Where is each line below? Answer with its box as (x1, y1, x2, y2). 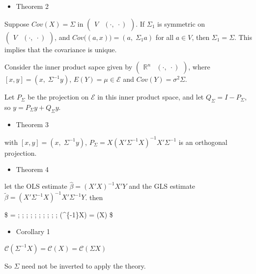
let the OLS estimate (4, 181, 67, 191)
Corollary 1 (16, 226, 50, 236)
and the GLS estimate (129, 181, 196, 191)
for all (155, 32, 174, 42)
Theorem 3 (16, 119, 49, 129)
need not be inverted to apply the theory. (22, 260, 146, 271)
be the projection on (28, 92, 89, 102)
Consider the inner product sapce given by (4, 62, 133, 72)
